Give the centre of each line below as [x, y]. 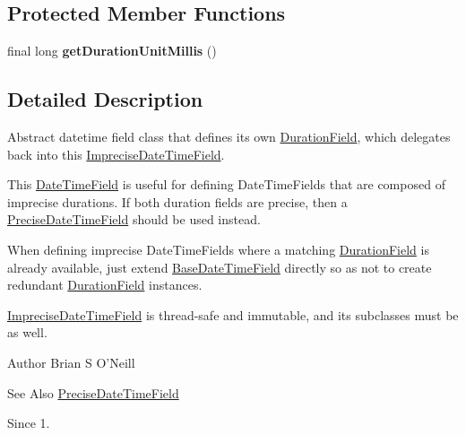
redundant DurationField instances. [105, 285]
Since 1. [29, 423]
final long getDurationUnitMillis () [112, 51]
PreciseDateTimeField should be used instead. [134, 219]
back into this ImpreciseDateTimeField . [116, 154]
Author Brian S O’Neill [71, 362]
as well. [27, 332]
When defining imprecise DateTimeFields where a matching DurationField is [218, 249]
